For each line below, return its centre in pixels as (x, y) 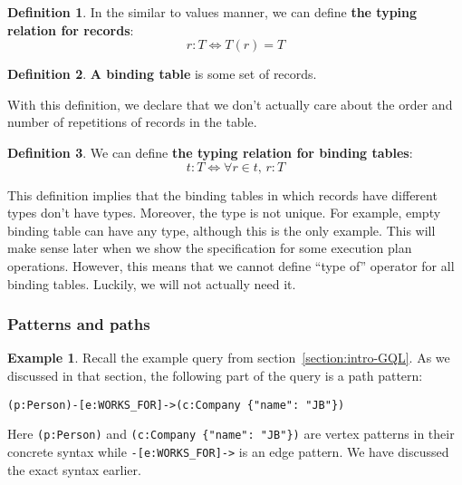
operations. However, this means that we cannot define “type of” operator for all (231, 265)
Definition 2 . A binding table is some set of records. (162, 74)
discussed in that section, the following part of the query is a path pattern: (215, 375)
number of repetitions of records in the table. (132, 122)
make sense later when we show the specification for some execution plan (210, 248)
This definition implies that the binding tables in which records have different (222, 194)
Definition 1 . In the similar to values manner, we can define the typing (212, 12)
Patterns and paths (79, 324)
